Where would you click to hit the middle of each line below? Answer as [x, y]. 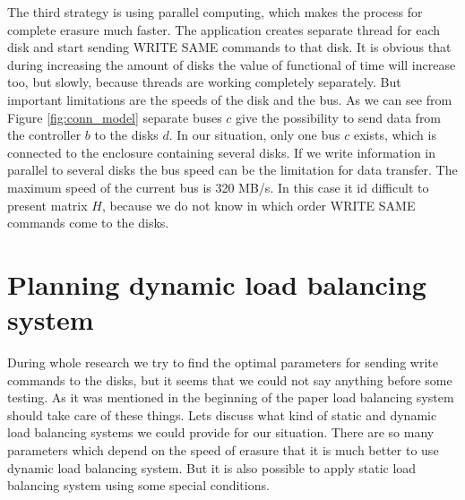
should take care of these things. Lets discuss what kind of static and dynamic [222, 414]
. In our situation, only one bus [254, 135]
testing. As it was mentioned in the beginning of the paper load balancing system [231, 397]
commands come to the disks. [88, 223]
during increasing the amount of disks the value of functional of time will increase [232, 64]
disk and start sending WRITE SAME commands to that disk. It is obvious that [229, 47]
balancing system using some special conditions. [138, 485]
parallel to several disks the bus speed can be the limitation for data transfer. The [232, 170]
